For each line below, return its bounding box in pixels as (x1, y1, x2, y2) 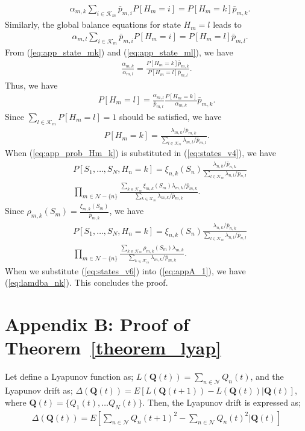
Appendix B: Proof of (5, 312, 189, 336)
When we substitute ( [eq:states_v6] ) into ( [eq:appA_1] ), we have (5, 264, 246, 277)
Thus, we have (5, 79, 58, 92)
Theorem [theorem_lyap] (5, 335, 221, 360)
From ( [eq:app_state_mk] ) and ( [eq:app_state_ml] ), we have (5, 46, 233, 58)
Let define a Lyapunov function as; (5, 370, 134, 383)
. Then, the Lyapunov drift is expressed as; (142, 395, 301, 408)
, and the (250, 370, 284, 383)
